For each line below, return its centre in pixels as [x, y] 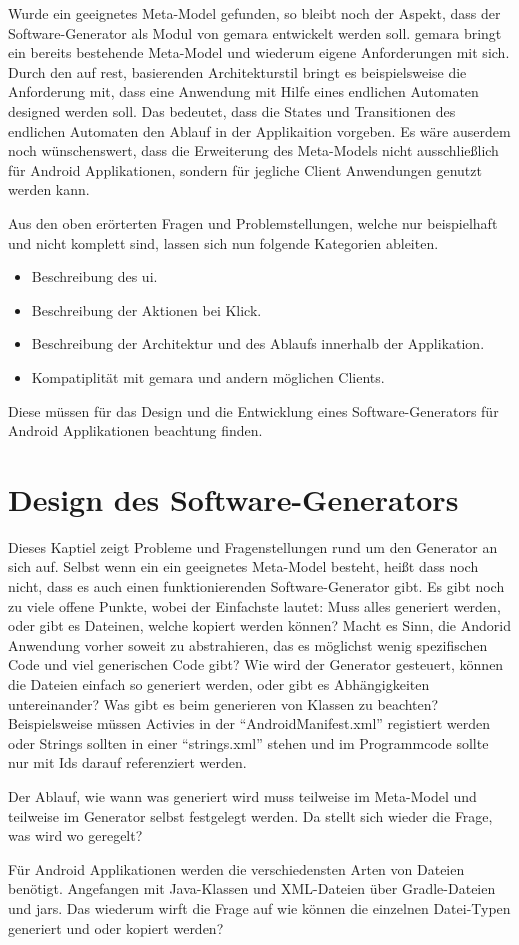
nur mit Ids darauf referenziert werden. [127, 762]
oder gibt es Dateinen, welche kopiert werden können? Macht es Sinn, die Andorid [259, 625]
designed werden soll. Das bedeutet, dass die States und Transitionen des [232, 110]
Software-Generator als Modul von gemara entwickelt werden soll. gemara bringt [255, 32]
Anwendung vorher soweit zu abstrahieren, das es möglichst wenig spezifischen [248, 644]
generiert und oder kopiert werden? [116, 927]
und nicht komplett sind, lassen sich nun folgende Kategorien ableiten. [223, 242]
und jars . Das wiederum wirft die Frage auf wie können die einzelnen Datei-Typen [259, 907]
